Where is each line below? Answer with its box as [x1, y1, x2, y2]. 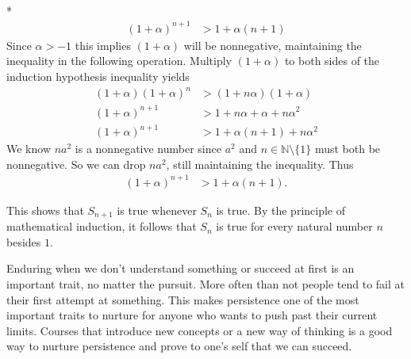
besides [6, 233, 41, 250]
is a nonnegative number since [75, 140, 221, 157]
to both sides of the [284, 52, 380, 69]
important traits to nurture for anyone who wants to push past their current [6, 307, 378, 323]
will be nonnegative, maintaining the [183, 36, 362, 53]
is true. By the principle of [216, 201, 345, 218]
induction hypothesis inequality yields [6, 67, 190, 84]
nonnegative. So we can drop [6, 155, 146, 172]
